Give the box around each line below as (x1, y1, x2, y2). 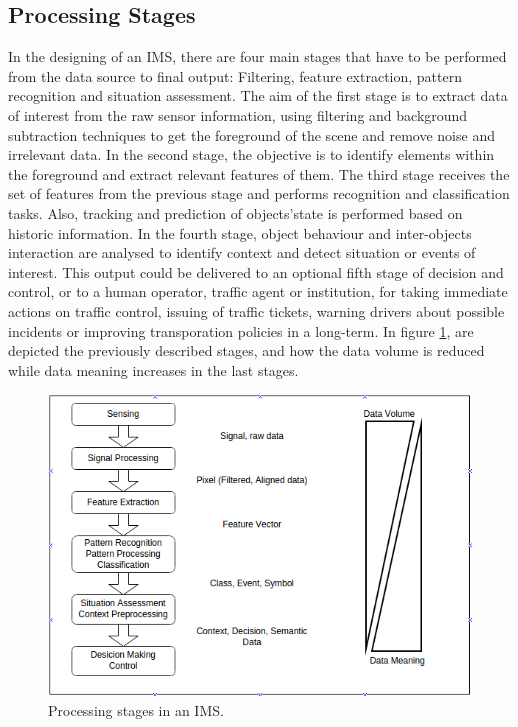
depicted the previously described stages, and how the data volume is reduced (8, 340, 485, 361)
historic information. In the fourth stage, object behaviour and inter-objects (8, 222, 472, 243)
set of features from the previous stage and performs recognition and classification (8, 183, 510, 204)
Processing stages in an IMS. (48, 699, 224, 720)
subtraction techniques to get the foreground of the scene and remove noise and (8, 124, 495, 145)
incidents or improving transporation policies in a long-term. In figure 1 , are (8, 320, 474, 341)
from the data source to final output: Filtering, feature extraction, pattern (8, 65, 463, 86)
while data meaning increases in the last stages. (8, 359, 299, 380)
